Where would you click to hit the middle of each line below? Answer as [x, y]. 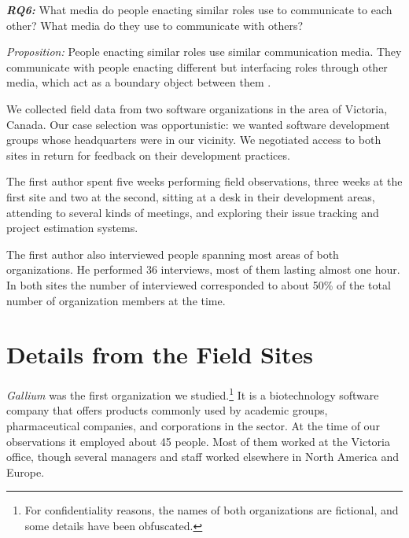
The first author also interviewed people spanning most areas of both [173, 254]
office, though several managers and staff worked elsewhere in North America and [203, 457]
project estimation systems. [72, 228]
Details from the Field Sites [160, 354]
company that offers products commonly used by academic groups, [167, 410]
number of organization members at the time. [116, 300]
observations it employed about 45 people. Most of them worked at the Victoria [198, 441]
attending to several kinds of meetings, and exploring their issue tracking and [193, 212]
